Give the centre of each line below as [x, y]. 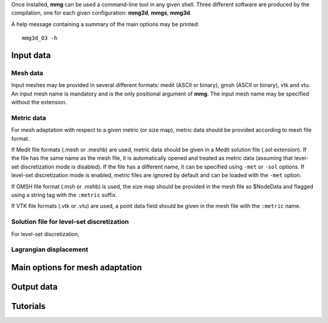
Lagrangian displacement [50, 249]
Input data [31, 55]
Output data [34, 287]
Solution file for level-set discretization [70, 222]
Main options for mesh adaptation [77, 267]
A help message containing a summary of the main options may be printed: [105, 24]
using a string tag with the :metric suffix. [64, 195]
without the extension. [39, 102]
